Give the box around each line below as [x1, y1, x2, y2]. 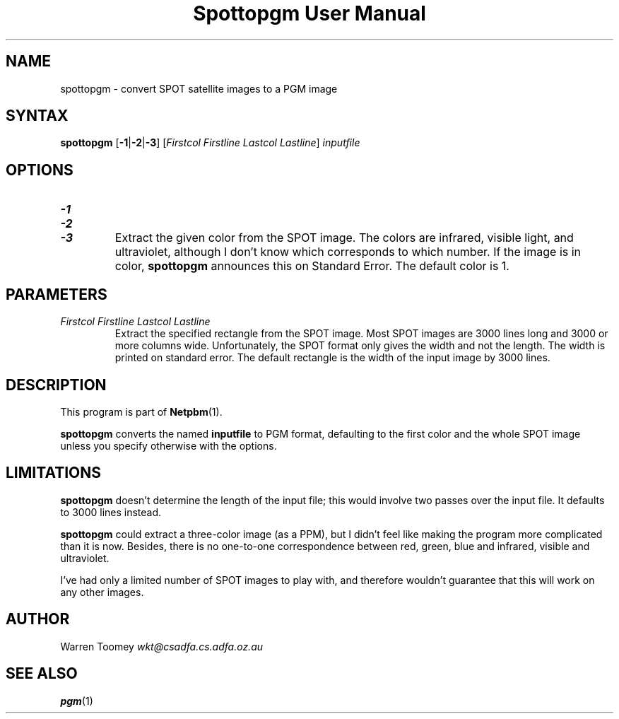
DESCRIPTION [6, 375, 107, 394]
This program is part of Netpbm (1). [60, 405, 223, 418]
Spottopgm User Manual [193, 1, 426, 25]
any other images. [60, 585, 144, 598]
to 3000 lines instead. [60, 505, 162, 518]
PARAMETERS [6, 285, 107, 303]
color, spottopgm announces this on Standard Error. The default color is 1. [114, 259, 509, 274]
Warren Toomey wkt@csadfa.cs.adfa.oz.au [60, 640, 264, 653]
